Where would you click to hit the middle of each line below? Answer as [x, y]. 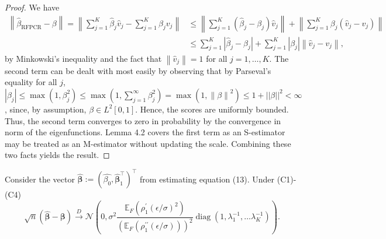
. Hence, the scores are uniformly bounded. [212, 109]
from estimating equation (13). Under [207, 179]
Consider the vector [40, 179]
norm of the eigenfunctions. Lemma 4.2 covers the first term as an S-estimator [145, 132]
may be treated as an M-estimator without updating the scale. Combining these [148, 143]
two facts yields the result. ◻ [57, 155]
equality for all [31, 82]
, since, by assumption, [46, 109]
